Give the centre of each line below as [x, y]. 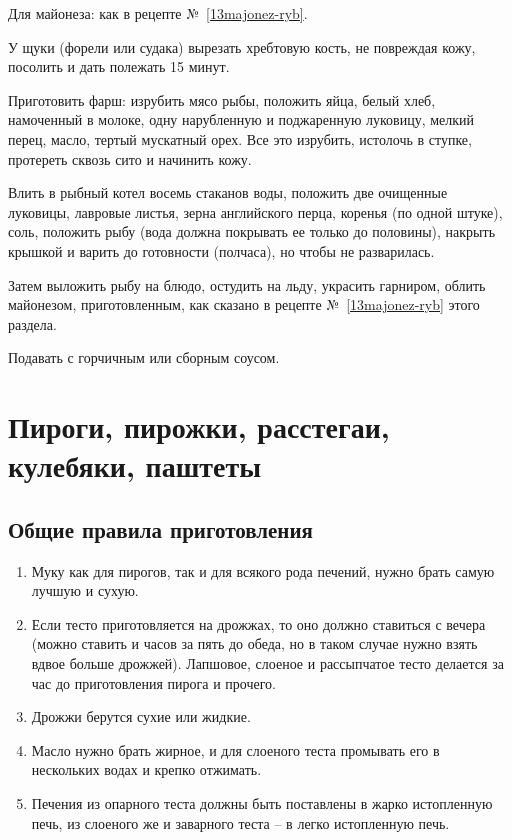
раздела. [32, 323]
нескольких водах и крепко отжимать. [146, 769]
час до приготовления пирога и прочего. [153, 682]
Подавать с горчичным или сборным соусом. [144, 357]
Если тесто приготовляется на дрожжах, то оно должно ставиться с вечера [258, 623]
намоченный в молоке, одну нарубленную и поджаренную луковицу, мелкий [241, 119]
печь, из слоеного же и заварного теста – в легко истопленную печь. [240, 822]
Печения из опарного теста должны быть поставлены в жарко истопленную [262, 803]
